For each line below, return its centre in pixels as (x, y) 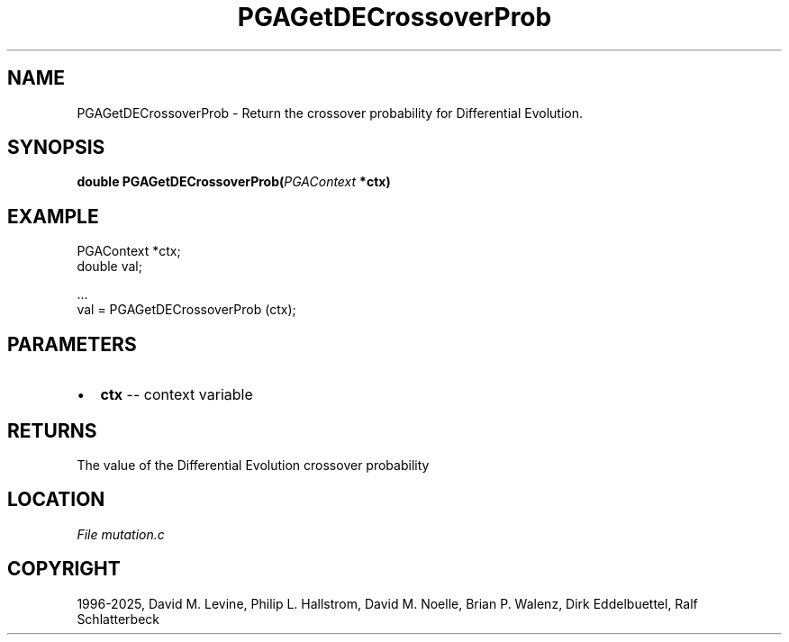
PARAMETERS (72, 344)
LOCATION (56, 500)
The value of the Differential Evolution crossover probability (253, 465)
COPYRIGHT (64, 569)
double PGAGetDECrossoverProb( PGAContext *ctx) (234, 182)
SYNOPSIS (56, 148)
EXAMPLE (53, 216)
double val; (109, 267)
